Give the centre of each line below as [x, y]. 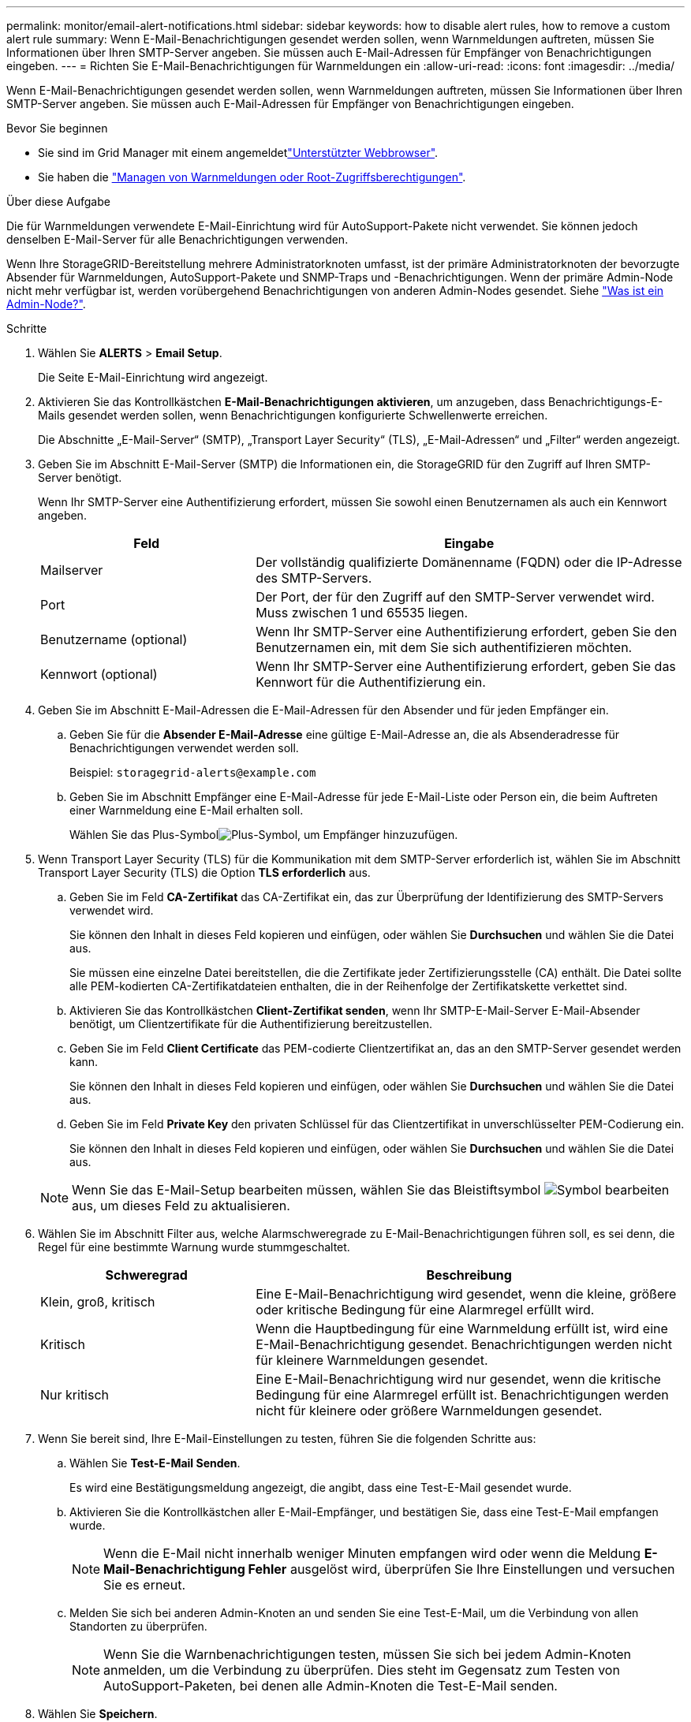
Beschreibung [469, 1275]
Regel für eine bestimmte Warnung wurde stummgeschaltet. [194, 1247]
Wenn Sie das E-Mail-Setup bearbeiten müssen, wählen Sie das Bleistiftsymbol [306, 1190]
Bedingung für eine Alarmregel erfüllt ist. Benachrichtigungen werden [462, 1395]
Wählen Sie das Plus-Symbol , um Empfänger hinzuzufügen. [264, 835]
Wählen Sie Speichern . [98, 1714]
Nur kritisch [75, 1395]
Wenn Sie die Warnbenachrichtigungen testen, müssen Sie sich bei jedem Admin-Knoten [368, 1654]
